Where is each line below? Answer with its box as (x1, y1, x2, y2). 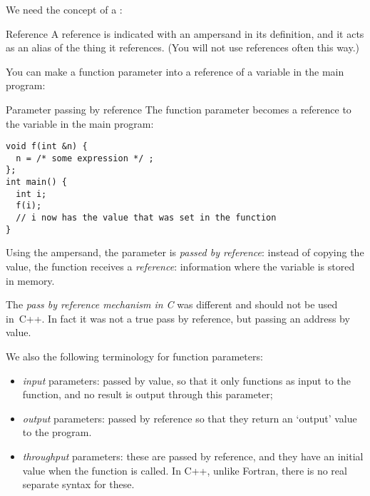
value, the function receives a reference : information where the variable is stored (6, 259, 355, 273)
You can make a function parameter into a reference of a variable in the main (6, 64, 344, 79)
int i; (16, 188, 47, 199)
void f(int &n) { (6, 141, 88, 152)
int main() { (6, 177, 67, 188)
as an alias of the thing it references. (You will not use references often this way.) (6, 40, 360, 55)
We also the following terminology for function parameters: (6, 348, 263, 363)
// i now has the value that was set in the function (16, 213, 277, 223)
